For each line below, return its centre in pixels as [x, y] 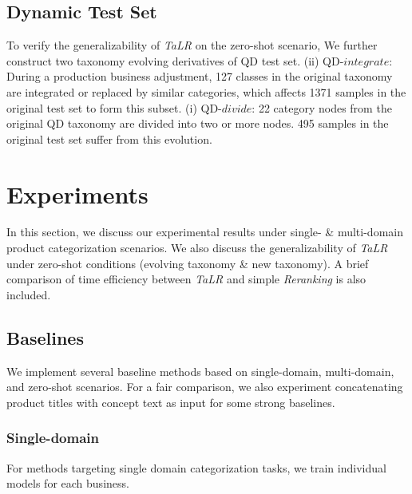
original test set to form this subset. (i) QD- [114, 107]
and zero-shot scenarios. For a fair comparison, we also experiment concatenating [205, 387]
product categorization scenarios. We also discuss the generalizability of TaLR [197, 248]
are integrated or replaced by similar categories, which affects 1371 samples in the [206, 91]
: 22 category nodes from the [322, 107]
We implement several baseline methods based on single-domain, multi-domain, [200, 371]
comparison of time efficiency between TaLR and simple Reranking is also [186, 279]
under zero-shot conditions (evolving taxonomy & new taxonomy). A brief [188, 263]
